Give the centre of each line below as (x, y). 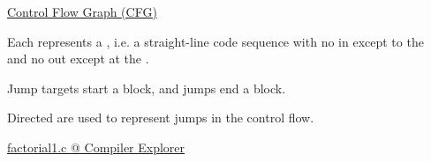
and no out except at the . (78, 59)
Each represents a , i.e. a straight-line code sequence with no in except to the (215, 41)
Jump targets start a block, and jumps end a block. (147, 88)
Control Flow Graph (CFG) (82, 11)
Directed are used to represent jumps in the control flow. (161, 118)
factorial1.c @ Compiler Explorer (96, 147)
